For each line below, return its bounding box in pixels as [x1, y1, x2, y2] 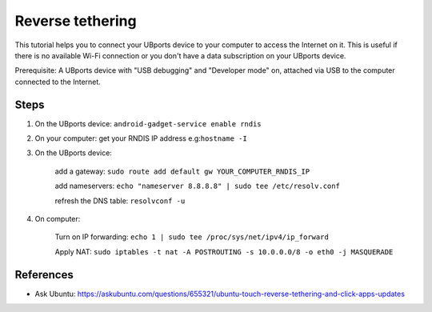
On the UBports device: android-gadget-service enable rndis [34, 118, 262, 128]
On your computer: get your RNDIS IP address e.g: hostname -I [34, 134, 247, 143]
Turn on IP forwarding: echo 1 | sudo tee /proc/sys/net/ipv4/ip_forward [54, 232, 330, 242]
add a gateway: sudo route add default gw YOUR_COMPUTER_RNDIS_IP [54, 166, 310, 176]
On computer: [34, 214, 81, 223]
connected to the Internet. [14, 77, 102, 86]
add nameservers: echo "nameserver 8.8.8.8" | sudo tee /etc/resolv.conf [54, 181, 340, 191]
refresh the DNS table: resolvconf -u [54, 196, 186, 206]
